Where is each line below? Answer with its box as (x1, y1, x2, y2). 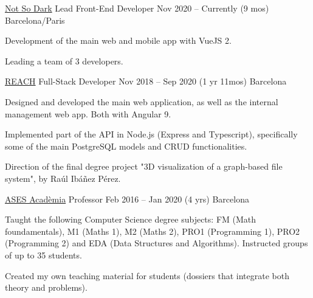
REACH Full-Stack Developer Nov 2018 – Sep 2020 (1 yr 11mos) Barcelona (5, 75, 287, 88)
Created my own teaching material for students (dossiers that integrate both (5, 269, 290, 282)
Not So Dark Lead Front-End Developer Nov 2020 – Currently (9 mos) (5, 2, 269, 14)
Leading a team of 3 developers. (5, 54, 123, 67)
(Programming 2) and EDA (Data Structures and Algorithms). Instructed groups (5, 237, 308, 249)
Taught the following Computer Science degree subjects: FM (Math (5, 213, 256, 226)
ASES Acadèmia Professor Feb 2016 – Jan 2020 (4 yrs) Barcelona (5, 192, 249, 205)
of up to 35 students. (5, 248, 82, 261)
